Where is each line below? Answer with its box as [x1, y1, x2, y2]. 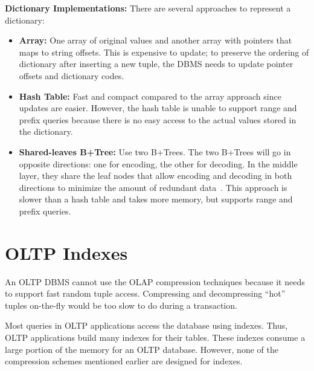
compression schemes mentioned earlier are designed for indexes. [5, 355, 243, 367]
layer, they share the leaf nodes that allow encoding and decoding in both [19, 169, 292, 182]
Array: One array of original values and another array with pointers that [19, 34, 292, 47]
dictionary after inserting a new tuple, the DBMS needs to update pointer [19, 57, 293, 70]
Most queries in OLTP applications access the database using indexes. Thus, [5, 319, 288, 332]
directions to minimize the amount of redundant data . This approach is [19, 181, 287, 193]
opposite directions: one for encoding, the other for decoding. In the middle [19, 157, 298, 170]
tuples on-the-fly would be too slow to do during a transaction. [5, 298, 237, 311]
